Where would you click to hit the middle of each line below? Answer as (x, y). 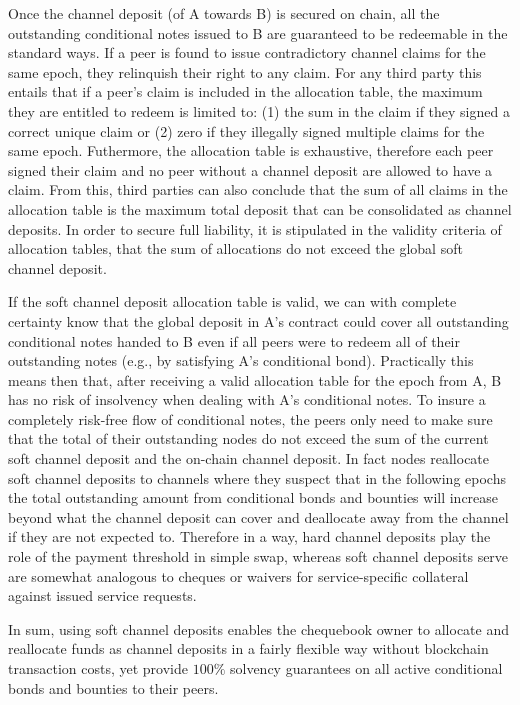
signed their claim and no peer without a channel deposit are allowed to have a (250, 169)
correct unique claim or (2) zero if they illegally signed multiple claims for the (246, 130)
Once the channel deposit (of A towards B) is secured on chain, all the (224, 13)
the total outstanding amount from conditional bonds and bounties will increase (253, 497)
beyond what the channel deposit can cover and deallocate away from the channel (258, 516)
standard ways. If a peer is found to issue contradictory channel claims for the (247, 52)
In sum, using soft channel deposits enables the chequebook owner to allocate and (258, 628)
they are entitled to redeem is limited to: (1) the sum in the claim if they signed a (259, 110)
